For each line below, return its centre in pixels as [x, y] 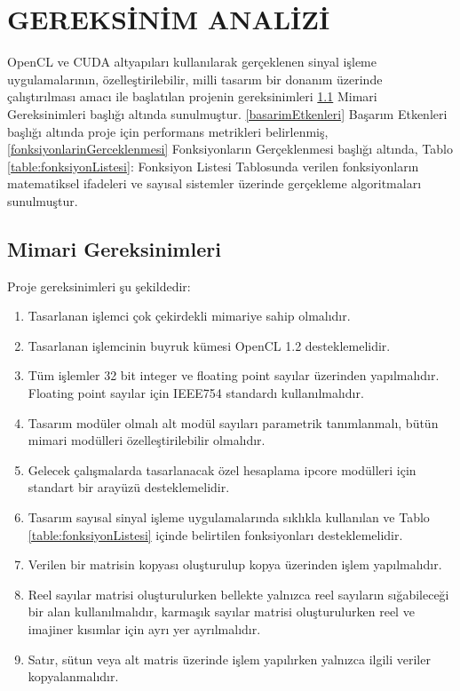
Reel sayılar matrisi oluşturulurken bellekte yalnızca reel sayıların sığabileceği [238, 594]
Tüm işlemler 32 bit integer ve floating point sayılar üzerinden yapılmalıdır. [234, 375]
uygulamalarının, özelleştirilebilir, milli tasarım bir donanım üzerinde [195, 79]
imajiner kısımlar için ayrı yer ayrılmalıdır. [144, 628]
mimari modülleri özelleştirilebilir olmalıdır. [147, 440]
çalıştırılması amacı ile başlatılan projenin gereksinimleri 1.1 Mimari [192, 96]
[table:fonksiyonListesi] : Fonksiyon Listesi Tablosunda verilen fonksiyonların [213, 166]
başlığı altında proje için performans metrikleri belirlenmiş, [168, 131]
